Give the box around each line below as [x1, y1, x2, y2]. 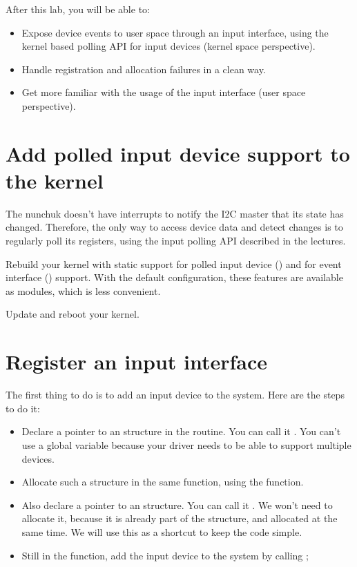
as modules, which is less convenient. [6, 283, 161, 298]
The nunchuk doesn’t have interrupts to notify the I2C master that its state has [6, 206, 344, 220]
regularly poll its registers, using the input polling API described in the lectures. [6, 233, 346, 248]
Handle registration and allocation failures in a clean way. [21, 61, 266, 76]
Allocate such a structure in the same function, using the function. [21, 474, 304, 489]
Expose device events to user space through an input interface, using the [21, 25, 329, 39]
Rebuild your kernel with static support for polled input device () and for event [6, 256, 342, 271]
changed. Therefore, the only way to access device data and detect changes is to [6, 220, 343, 234]
